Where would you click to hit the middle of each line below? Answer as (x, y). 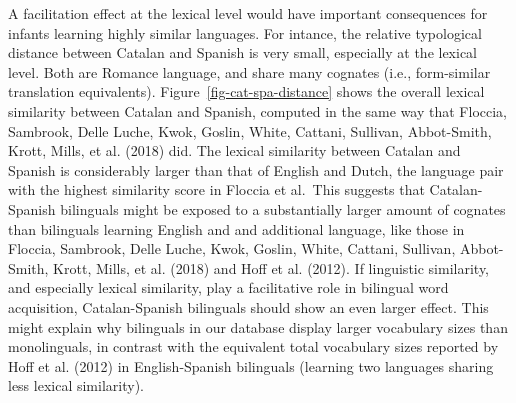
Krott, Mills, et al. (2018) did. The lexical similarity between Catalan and (234, 150)
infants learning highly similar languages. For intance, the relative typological (245, 32)
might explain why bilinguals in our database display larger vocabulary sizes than (258, 326)
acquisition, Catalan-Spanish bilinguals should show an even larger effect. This (248, 306)
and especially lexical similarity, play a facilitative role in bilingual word (228, 287)
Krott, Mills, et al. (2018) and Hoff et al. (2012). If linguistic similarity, (271, 267)
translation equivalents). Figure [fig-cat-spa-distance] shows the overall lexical (246, 91)
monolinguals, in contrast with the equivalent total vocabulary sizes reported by (253, 346)
